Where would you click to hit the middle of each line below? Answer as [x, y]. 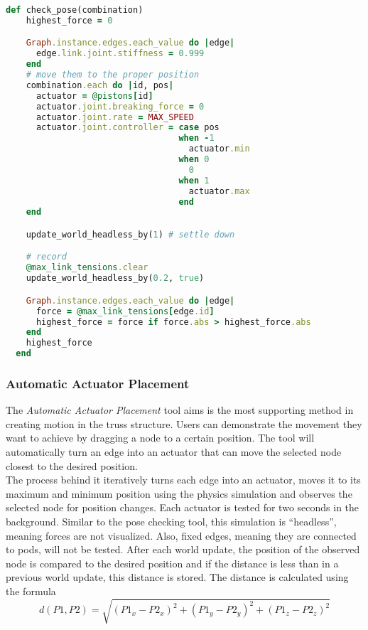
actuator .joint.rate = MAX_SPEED [115, 117]
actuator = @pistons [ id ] [94, 96]
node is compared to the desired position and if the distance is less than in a [172, 563]
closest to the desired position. [72, 465]
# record [46, 257]
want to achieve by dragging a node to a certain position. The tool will [160, 438]
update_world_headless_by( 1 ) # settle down [130, 234]
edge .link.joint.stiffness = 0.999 [120, 54]
